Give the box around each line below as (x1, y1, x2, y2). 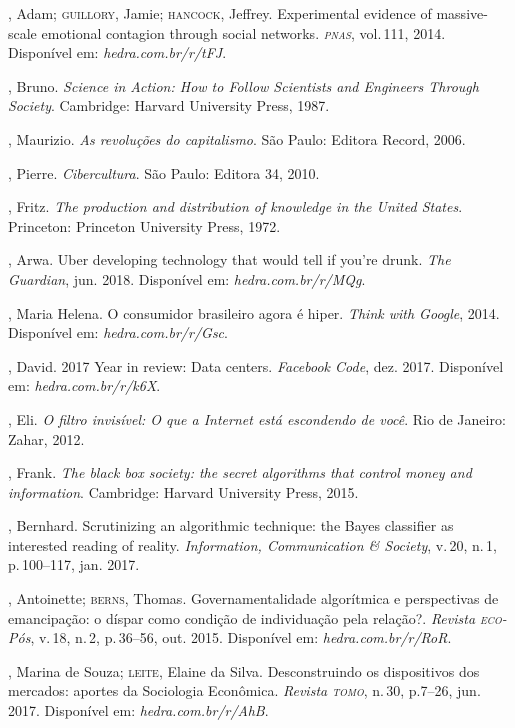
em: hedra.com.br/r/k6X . (8, 375, 161, 396)
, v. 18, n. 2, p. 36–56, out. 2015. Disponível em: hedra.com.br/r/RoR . (30, 627, 452, 648)
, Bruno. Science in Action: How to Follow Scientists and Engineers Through (8, 75, 479, 96)
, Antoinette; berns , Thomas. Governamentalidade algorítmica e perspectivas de (8, 588, 499, 609)
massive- (436, 3, 488, 23)
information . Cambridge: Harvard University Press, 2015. (8, 481, 359, 502)
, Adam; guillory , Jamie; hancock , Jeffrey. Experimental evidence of (8, 3, 432, 23)
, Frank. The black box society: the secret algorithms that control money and (8, 462, 472, 483)
